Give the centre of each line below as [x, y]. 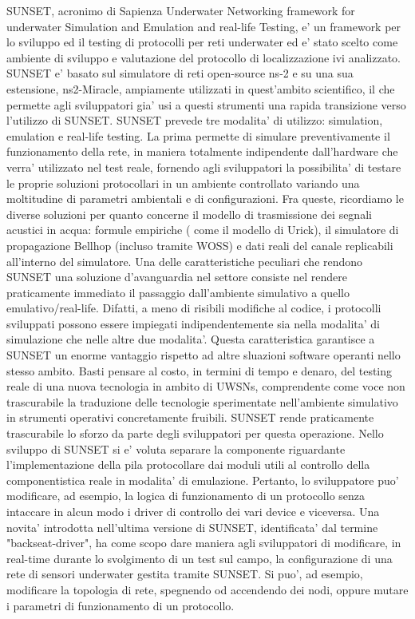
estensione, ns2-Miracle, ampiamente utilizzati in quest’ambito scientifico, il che [201, 88]
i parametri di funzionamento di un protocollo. [121, 605]
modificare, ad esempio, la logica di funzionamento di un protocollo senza [186, 496]
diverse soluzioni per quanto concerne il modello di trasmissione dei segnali [189, 214]
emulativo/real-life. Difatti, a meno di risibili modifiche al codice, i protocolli [194, 308]
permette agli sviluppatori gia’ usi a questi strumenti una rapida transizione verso [206, 104]
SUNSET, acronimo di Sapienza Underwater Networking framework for [181, 10]
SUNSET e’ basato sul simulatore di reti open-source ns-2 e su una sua [180, 73]
